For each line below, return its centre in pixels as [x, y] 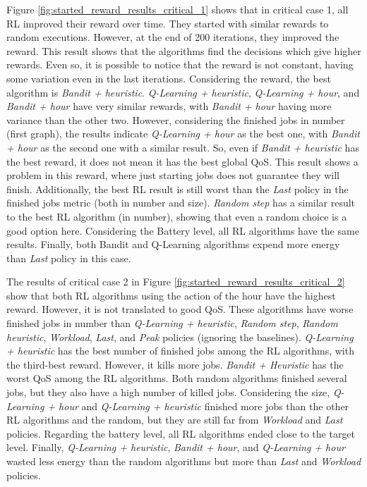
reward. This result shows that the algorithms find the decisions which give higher [184, 50]
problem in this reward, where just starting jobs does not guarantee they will [173, 175]
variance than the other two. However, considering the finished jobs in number [176, 119]
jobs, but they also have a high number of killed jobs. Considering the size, [168, 392]
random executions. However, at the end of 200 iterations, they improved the [173, 37]
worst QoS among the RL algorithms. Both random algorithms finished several [177, 378]
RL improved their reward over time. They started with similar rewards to [168, 23]
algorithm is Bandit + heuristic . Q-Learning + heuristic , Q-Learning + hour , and [183, 92]
